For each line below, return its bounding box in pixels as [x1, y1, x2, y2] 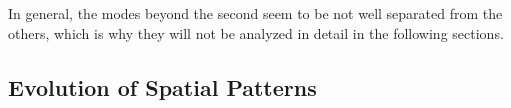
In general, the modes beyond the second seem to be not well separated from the [8, 3, 503, 23]
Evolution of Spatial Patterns [8, 71, 317, 102]
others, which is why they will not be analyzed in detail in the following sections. [8, 22, 504, 43]
